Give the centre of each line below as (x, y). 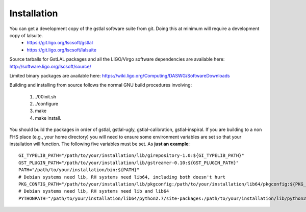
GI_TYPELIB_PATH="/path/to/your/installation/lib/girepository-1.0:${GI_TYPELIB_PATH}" (132, 156)
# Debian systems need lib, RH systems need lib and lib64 (94, 191)
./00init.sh (46, 96)
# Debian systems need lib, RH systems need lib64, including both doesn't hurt (122, 177)
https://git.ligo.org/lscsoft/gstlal (60, 43)
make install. (48, 118)
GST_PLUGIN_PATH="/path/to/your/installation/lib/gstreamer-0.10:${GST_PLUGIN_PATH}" (129, 163)
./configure (47, 104)
